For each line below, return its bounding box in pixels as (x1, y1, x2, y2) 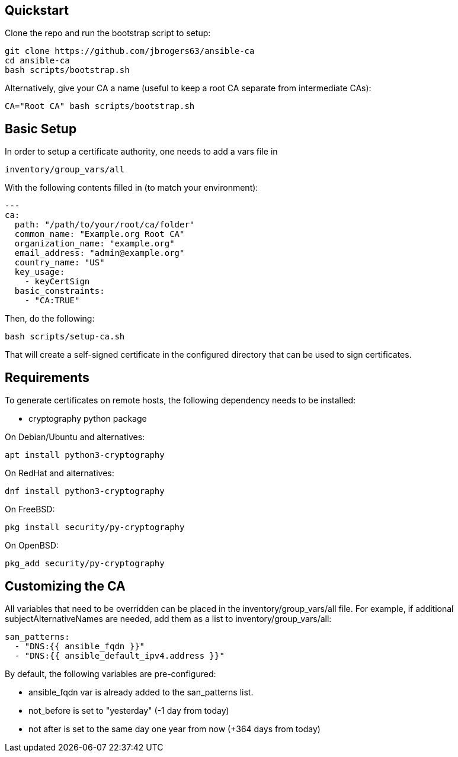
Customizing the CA (5, 578, 126, 594)
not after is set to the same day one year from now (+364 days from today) (28, 723, 321, 734)
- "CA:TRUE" (24, 296, 80, 306)
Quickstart (5, 3, 69, 18)
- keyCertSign (24, 277, 90, 287)
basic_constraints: (14, 286, 105, 296)
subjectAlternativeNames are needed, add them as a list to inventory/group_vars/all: (5, 613, 332, 624)
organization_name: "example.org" (14, 239, 175, 249)
